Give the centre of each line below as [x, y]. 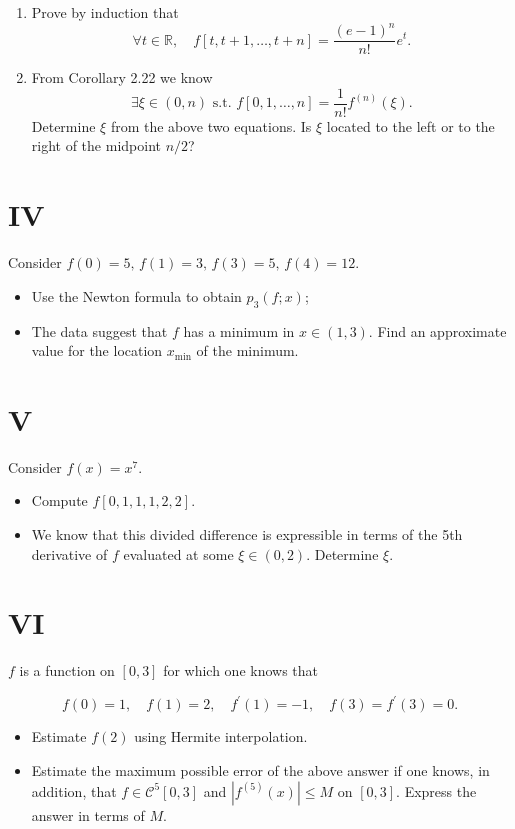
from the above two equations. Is [211, 125]
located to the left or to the [410, 125]
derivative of [69, 553]
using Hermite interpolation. [221, 736]
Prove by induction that [105, 12]
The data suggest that [99, 330]
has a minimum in [239, 330]
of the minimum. [247, 350]
